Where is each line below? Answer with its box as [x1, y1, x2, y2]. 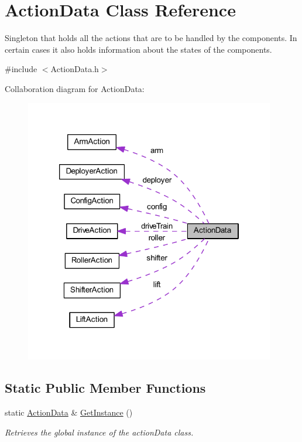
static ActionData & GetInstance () [5, 406, 133, 418]
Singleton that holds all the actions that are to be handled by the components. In [5, 32, 297, 44]
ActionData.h [50, 63, 99, 75]
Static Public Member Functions [5, 379, 206, 397]
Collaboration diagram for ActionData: [5, 82, 145, 94]
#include [5, 63, 37, 75]
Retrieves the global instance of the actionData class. [5, 426, 194, 438]
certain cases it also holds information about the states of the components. [5, 43, 272, 55]
